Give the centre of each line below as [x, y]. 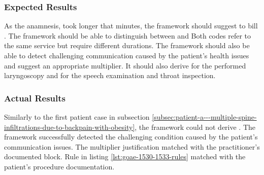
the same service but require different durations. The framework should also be [127, 45]
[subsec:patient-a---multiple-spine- [204, 117]
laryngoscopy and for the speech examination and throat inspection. [110, 75]
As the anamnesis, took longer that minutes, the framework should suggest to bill [131, 26]
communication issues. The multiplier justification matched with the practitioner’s [132, 146]
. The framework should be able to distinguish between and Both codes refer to [127, 35]
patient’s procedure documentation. [59, 166]
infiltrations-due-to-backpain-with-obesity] [70, 127]
